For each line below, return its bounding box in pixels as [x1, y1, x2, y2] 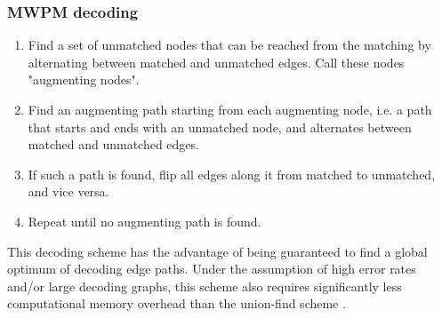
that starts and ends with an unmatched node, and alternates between [28, 117, 412, 136]
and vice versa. [28, 182, 109, 201]
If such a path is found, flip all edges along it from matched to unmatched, [28, 164, 436, 183]
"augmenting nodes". [28, 70, 140, 89]
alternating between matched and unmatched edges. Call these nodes [28, 52, 405, 71]
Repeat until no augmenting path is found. [28, 211, 261, 230]
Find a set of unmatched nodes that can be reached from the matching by [28, 36, 431, 54]
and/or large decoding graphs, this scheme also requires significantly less [7, 276, 402, 295]
